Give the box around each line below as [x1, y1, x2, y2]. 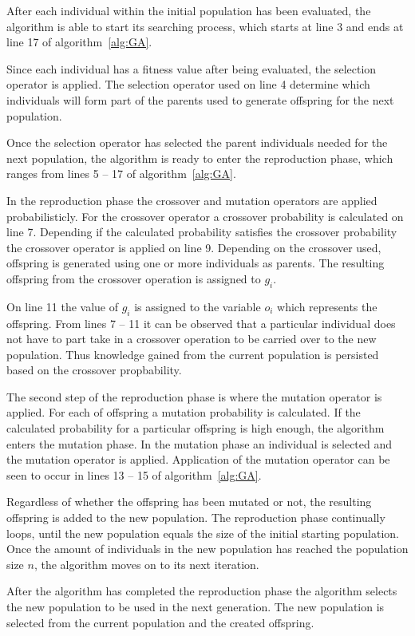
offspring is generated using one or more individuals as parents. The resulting [6, 255, 385, 271]
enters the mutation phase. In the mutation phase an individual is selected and [6, 435, 393, 452]
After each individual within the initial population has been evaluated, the [6, 2, 371, 18]
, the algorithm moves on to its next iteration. [34, 555, 259, 572]
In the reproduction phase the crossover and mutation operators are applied [6, 192, 377, 208]
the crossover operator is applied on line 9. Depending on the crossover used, [6, 239, 381, 255]
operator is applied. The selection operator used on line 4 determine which [6, 76, 370, 93]
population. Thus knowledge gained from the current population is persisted [6, 346, 379, 362]
